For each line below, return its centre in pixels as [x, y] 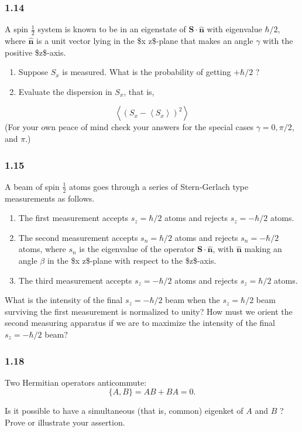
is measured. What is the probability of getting [147, 72]
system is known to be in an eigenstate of [112, 29]
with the [278, 41]
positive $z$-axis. [35, 52]
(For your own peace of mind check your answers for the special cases [129, 127]
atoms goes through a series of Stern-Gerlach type [159, 186]
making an [263, 249]
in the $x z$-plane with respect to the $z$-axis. [132, 261]
